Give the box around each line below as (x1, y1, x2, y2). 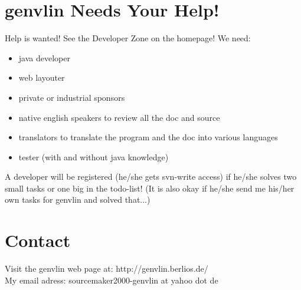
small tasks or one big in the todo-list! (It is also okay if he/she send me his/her (5, 182, 295, 194)
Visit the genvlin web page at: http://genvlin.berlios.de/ (5, 262, 208, 275)
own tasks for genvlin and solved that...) (5, 193, 150, 206)
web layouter (18, 71, 65, 84)
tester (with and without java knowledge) (18, 150, 169, 163)
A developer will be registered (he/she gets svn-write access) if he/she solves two (5, 170, 297, 183)
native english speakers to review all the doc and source (18, 111, 220, 123)
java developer (18, 51, 70, 64)
